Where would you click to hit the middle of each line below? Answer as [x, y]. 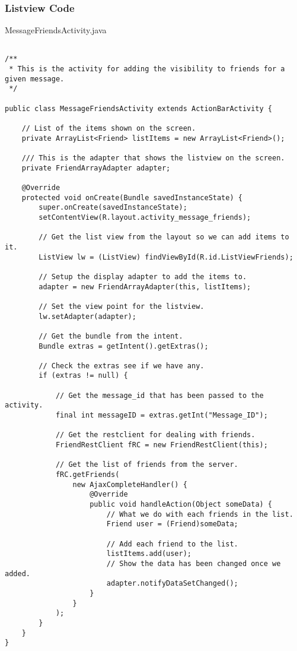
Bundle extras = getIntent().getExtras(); [124, 346]
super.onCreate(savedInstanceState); [113, 208]
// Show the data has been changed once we [194, 563]
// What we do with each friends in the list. [200, 514]
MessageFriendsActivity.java [56, 30]
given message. [35, 79]
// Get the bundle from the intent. [111, 336]
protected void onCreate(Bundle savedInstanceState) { [132, 197]
